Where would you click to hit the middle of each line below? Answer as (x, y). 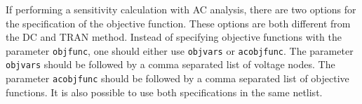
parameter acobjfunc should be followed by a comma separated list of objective (177, 78)
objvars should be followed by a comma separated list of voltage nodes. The (170, 64)
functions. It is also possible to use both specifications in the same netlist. (164, 92)
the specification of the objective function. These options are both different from (178, 23)
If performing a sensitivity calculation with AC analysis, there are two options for (181, 9)
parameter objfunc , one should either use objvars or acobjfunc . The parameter (180, 50)
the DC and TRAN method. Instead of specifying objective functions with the (174, 37)
